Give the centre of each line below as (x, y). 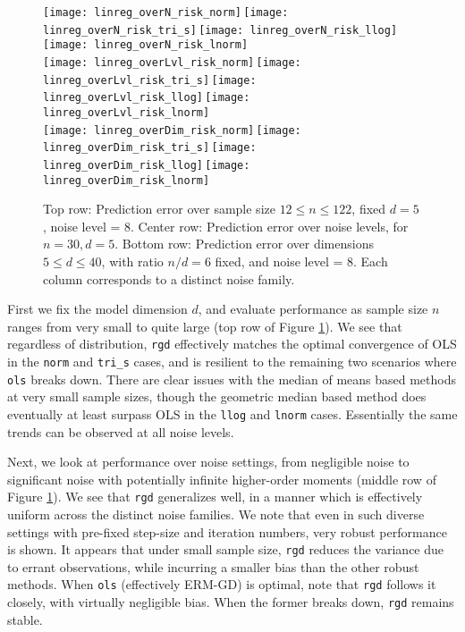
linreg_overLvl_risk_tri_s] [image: (150, 80)
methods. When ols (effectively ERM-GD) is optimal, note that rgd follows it (222, 584)
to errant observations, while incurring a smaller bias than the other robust (213, 566)
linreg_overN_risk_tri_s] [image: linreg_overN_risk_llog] (220, 30)
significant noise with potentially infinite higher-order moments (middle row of (222, 479)
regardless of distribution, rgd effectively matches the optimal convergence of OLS (232, 344)
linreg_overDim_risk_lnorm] (127, 180)
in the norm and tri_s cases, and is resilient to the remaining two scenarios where (232, 362)
